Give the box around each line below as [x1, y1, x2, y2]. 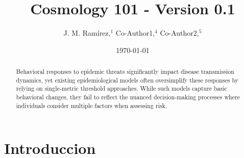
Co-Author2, [160, 28, 199, 38]
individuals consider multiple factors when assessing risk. [16, 101, 167, 110]
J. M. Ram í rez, [63, 28, 111, 38]
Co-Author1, [115, 28, 155, 38]
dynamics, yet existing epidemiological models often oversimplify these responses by [16, 75, 239, 84]
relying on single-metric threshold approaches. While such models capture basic [16, 84, 227, 93]
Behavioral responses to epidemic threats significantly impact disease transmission [16, 67, 234, 76]
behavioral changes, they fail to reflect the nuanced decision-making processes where [16, 93, 240, 101]
